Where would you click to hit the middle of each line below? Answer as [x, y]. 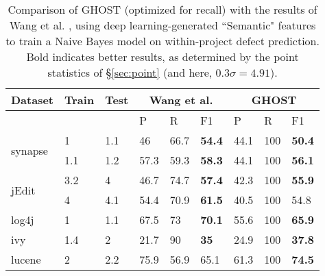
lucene [26, 259]
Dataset [33, 100]
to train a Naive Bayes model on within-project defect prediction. [162, 41]
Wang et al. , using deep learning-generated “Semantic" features [162, 25]
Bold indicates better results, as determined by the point [162, 57]
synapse [29, 150]
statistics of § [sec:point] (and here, [130, 72]
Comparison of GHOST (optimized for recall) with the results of [162, 9]
